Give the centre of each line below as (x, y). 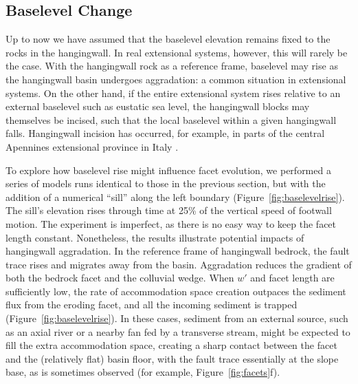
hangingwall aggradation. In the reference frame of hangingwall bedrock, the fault (178, 251)
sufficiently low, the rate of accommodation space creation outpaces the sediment (176, 291)
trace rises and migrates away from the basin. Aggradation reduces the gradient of (179, 264)
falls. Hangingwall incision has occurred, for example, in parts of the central (165, 133)
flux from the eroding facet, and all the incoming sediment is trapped (152, 305)
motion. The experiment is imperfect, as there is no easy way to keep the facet (171, 223)
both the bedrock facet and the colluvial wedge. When (120, 278)
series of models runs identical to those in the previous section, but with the (166, 183)
